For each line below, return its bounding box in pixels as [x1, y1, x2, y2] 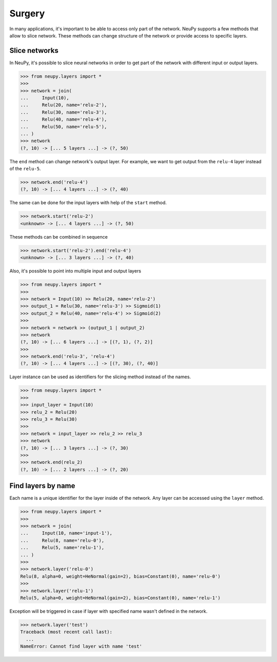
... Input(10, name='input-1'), [20, 530, 113, 536]
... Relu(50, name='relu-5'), [20, 124, 107, 129]
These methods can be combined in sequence [9, 233, 108, 240]
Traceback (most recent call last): [20, 629, 113, 635]
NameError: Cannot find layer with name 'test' [20, 644, 142, 649]
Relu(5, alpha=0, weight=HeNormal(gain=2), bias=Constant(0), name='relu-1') [20, 595, 221, 600]
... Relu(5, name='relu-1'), [20, 544, 105, 551]
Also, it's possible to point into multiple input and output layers [9, 268, 141, 274]
